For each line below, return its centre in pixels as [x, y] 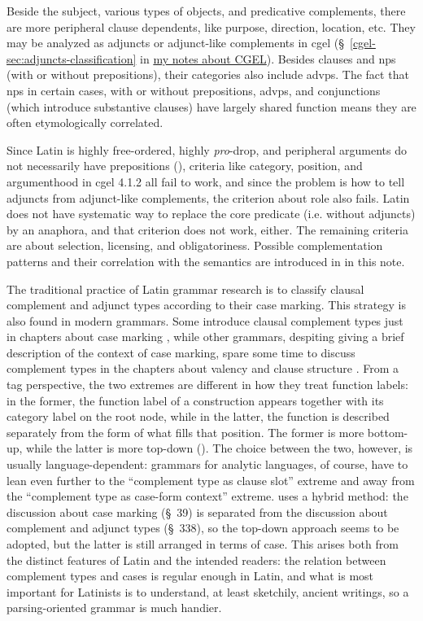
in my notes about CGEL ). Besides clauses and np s [268, 58]
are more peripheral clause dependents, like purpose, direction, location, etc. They [211, 26]
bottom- [388, 432]
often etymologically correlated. [85, 122]
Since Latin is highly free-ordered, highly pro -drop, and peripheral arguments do [207, 149]
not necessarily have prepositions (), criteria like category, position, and [185, 166]
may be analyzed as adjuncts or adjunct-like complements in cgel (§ [175, 43]
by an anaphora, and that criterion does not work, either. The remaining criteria [207, 229]
